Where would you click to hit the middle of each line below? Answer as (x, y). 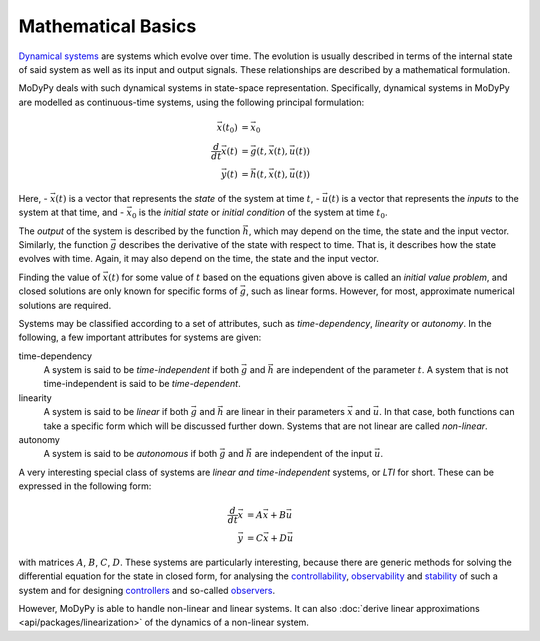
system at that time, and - (71, 212)
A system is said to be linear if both (116, 412)
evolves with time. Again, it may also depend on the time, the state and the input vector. (199, 259)
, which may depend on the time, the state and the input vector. (379, 231)
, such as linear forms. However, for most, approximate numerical (380, 291)
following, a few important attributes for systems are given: (140, 337)
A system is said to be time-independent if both (141, 370)
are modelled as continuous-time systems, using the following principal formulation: (191, 102)
